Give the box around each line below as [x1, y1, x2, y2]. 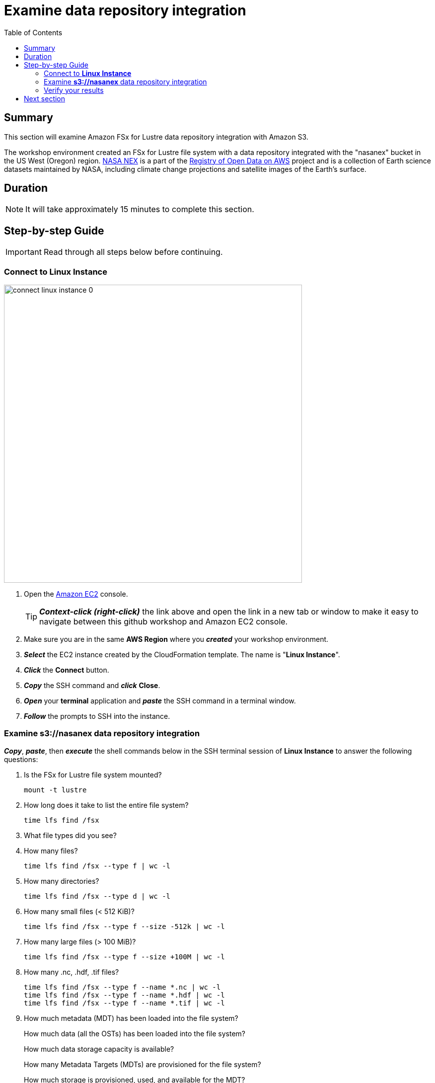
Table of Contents [4, 28, 63, 37]
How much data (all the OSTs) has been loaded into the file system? [24, 1029, 246, 1038]
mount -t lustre [24, 785, 87, 794]
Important [5, 247, 42, 257]
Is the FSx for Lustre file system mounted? [24, 770, 162, 779]
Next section [24, 94, 66, 103]
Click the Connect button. [24, 666, 109, 675]
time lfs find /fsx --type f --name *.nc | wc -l [24, 983, 221, 991]
